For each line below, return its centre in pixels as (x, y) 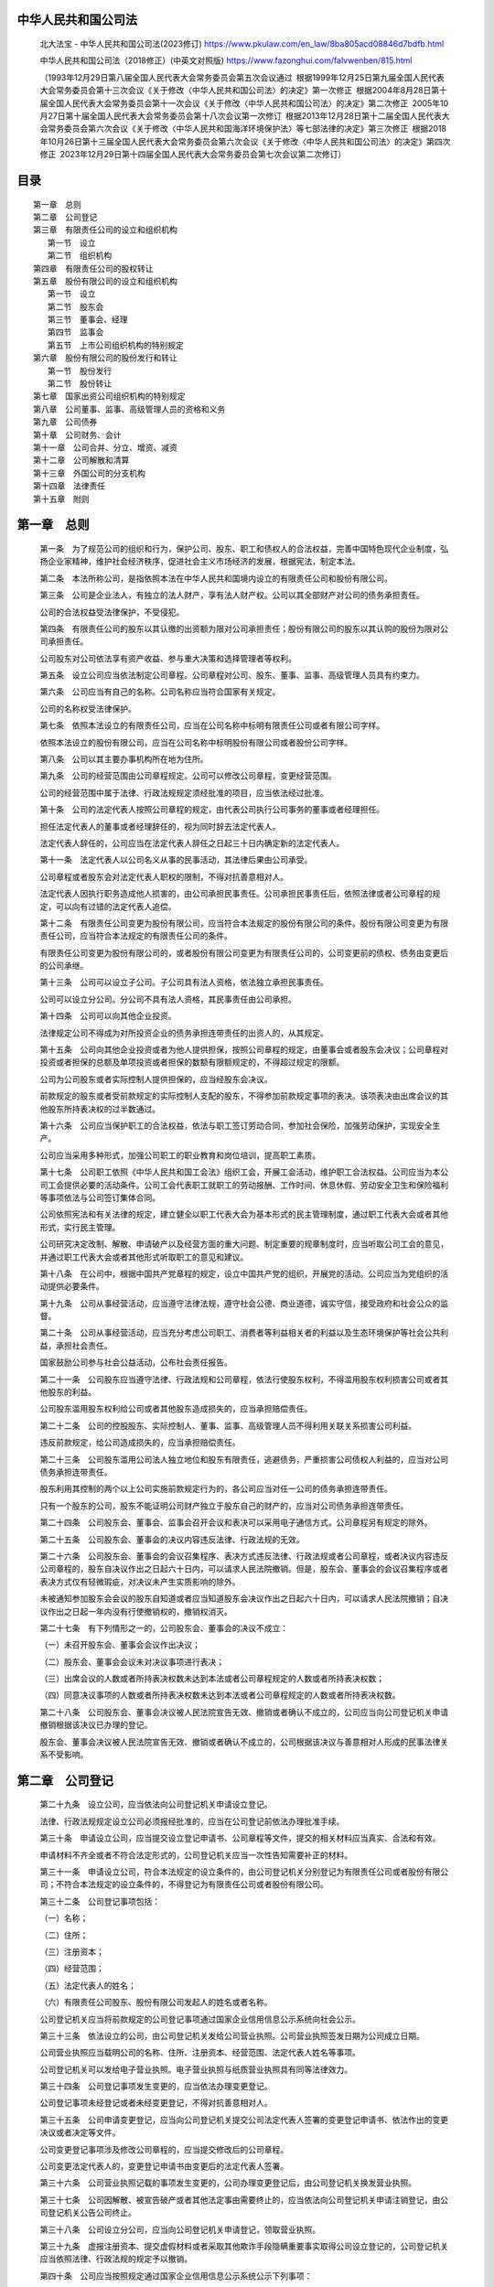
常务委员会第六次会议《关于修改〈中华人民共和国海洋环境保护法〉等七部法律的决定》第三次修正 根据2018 (247, 129)
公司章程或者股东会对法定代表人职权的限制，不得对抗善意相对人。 (164, 876)
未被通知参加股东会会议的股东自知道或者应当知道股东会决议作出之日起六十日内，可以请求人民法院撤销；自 (240, 1599)
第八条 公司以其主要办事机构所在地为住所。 (124, 759)
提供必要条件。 (75, 1286)
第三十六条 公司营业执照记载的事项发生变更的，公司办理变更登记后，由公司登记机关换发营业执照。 (228, 2183)
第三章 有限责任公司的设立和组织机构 (105, 230)
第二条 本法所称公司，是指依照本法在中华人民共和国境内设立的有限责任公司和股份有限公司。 (216, 578)
